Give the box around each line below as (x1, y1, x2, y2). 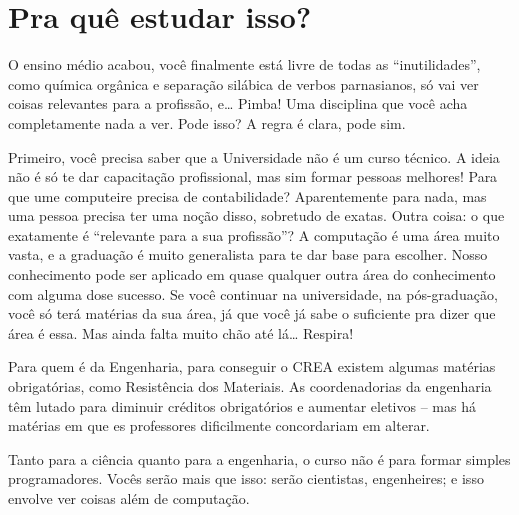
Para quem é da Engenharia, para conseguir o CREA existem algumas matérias (8, 356, 496, 377)
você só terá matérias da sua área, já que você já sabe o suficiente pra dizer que (8, 303, 496, 324)
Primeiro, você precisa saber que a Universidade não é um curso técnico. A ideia (8, 146, 500, 167)
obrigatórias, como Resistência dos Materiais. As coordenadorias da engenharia (8, 376, 492, 397)
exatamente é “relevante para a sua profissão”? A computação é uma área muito (8, 224, 500, 245)
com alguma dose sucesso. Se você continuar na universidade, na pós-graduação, (8, 283, 498, 304)
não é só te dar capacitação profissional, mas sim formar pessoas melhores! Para (8, 166, 498, 187)
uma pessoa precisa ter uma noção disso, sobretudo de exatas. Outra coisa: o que (8, 205, 505, 226)
